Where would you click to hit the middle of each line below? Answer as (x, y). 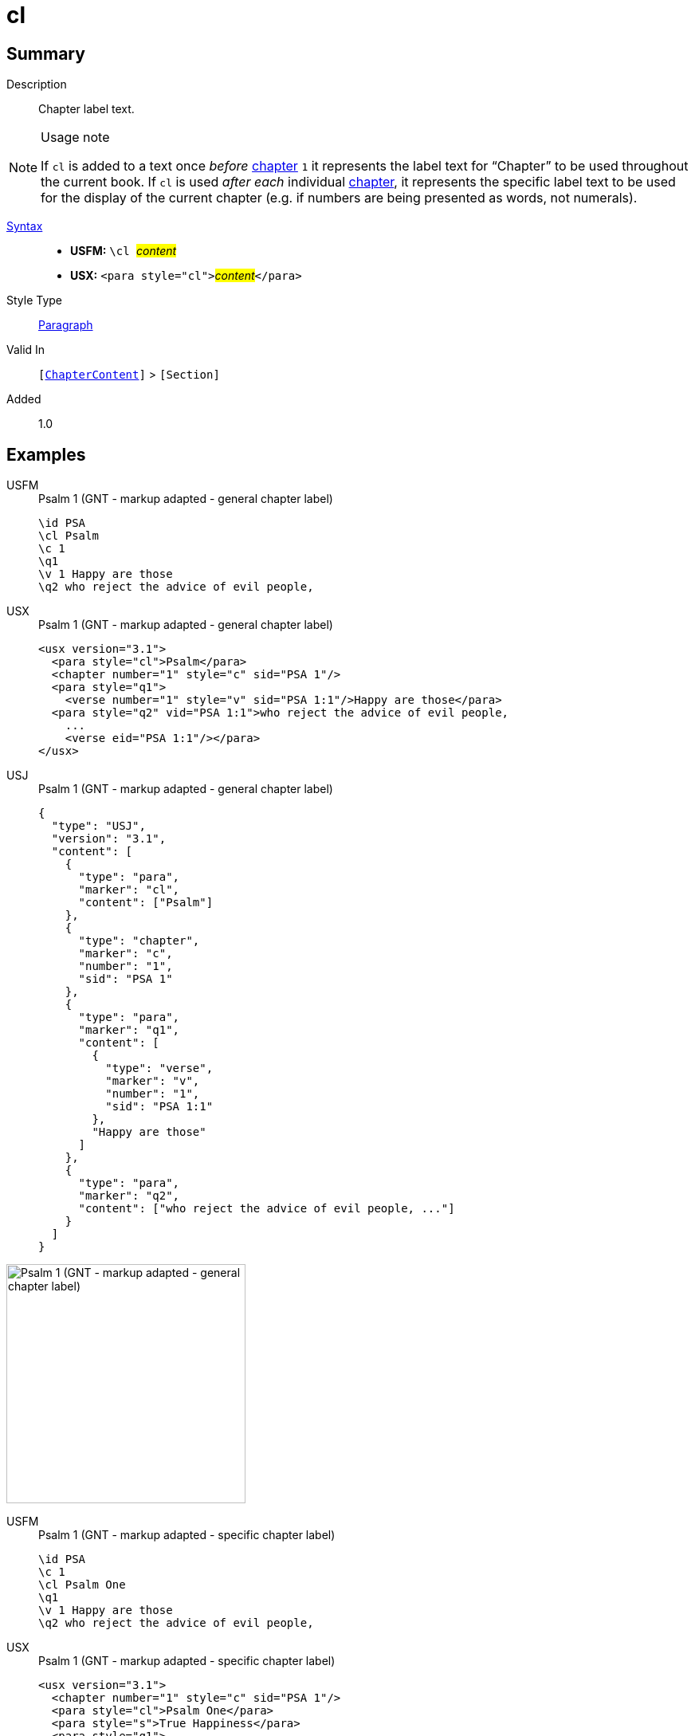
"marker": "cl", (129, 890)
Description (37, 84)
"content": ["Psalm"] (146, 903)
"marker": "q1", (129, 1030)
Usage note (75, 137)
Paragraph (66, 325)
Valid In (26, 350)
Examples (46, 454)
